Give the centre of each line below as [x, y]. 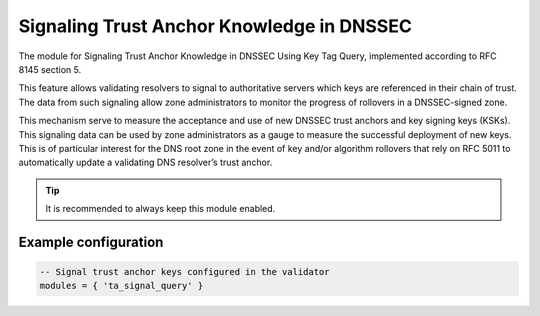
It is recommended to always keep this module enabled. [160, 209]
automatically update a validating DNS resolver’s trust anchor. [145, 162]
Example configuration [91, 241]
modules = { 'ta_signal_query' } [121, 286]
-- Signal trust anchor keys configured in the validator [184, 272]
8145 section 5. [50, 69]
